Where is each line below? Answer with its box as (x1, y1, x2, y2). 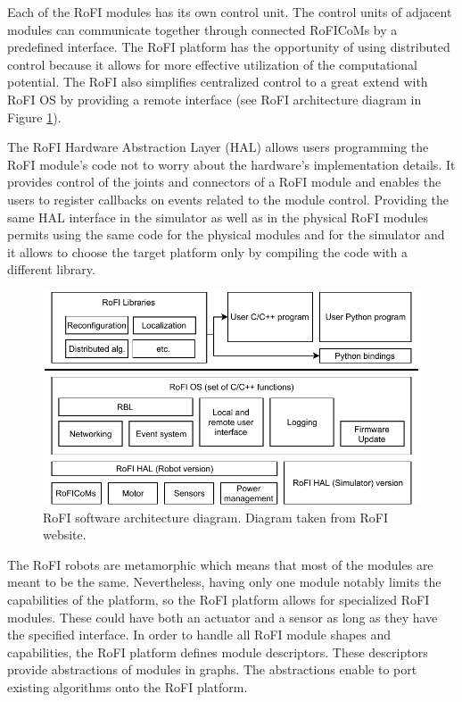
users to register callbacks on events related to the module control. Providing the (7, 189, 450, 208)
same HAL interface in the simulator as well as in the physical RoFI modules (7, 207, 429, 226)
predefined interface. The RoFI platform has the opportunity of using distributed (7, 38, 450, 56)
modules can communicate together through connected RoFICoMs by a (7, 20, 398, 38)
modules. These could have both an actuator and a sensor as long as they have (7, 607, 438, 626)
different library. (7, 260, 95, 279)
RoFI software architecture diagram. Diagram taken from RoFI (43, 507, 389, 526)
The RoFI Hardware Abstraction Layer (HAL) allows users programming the (7, 138, 429, 156)
